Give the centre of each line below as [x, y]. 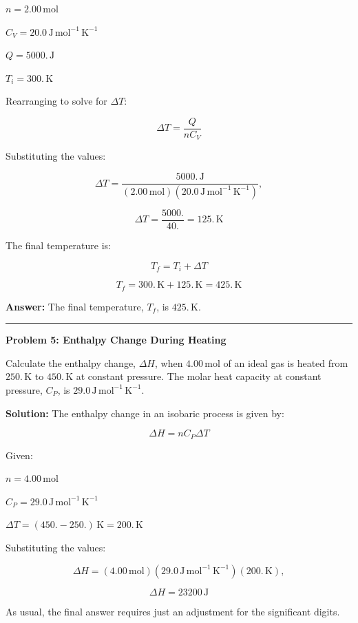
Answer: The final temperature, [75, 306]
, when [169, 362]
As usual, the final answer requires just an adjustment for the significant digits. [173, 611]
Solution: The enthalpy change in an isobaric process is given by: [145, 413]
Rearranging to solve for [56, 101]
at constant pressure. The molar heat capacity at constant [199, 376]
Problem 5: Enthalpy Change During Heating [116, 340]
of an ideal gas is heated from [286, 362]
